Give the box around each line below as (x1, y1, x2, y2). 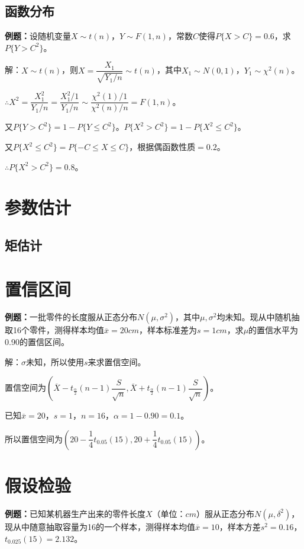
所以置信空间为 (5, 432, 63, 445)
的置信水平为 (248, 324, 299, 336)
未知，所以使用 (26, 355, 84, 368)
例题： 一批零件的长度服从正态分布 (5, 311, 137, 323)
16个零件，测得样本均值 (12, 324, 104, 336)
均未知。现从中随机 (216, 311, 292, 323)
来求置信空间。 (88, 355, 146, 368)
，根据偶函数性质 (129, 141, 196, 152)
